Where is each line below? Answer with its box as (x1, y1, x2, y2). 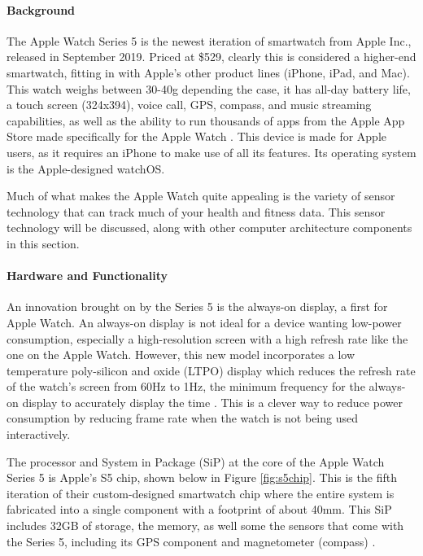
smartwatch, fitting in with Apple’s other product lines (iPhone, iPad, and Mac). (7, 63, 410, 81)
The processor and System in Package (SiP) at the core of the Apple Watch (7, 453, 385, 470)
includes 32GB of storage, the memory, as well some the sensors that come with (7, 517, 404, 534)
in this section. (7, 234, 80, 252)
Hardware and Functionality (7, 267, 168, 284)
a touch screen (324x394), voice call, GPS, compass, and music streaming (7, 96, 372, 113)
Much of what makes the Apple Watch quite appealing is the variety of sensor (7, 187, 395, 204)
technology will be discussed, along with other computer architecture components (7, 219, 412, 236)
